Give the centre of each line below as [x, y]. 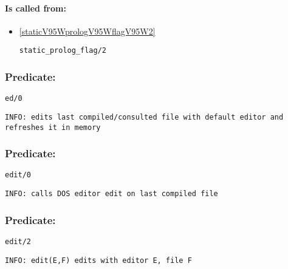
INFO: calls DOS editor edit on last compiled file [111, 194]
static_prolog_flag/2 [63, 51]
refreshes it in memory [53, 127]
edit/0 [18, 175]
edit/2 [18, 241]
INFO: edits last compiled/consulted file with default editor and [144, 117]
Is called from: [36, 8]
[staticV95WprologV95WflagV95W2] [87, 31]
